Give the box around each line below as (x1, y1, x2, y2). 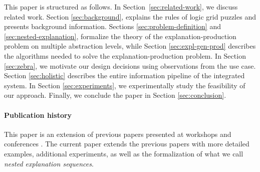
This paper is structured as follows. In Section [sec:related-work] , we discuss (4, 2, 238, 12)
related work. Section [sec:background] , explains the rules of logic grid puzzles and (4, 11, 256, 22)
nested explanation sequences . (4, 158, 94, 168)
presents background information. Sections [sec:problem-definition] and (4, 21, 221, 32)
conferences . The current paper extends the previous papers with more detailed (4, 138, 249, 149)
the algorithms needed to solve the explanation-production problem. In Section (4, 50, 246, 61)
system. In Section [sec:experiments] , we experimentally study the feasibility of (4, 80, 245, 90)
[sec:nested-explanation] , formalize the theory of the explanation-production (4, 31, 236, 41)
